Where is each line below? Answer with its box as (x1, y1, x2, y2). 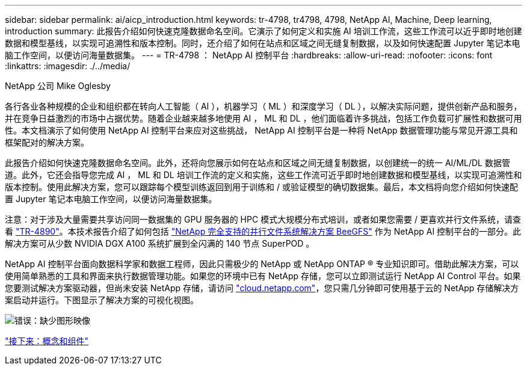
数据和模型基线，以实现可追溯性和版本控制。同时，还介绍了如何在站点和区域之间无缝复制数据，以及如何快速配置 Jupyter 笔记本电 (5, 38, 520, 48)
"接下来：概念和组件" (5, 336, 89, 346)
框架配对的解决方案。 (5, 137, 89, 147)
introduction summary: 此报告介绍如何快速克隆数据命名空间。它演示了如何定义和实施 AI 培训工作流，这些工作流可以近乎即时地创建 (5, 26, 522, 36)
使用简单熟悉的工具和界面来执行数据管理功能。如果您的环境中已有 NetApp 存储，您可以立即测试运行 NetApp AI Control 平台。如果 (5, 271, 521, 281)
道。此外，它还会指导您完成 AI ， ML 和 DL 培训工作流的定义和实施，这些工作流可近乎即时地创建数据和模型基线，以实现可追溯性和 (5, 170, 522, 180)
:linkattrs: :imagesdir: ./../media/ (5, 61, 131, 71)
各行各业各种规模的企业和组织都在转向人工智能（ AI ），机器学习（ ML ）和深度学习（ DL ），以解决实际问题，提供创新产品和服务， (5, 101, 522, 111)
